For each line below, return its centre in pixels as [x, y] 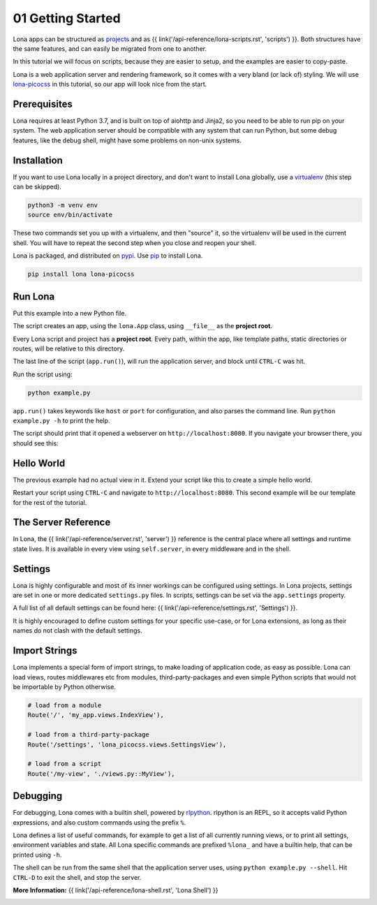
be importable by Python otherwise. [65, 686]
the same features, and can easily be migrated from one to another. [110, 48]
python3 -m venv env [62, 205]
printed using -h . [37, 855]
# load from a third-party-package [88, 735]
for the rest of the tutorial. [50, 502]
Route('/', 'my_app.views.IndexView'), [96, 715]
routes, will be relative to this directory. [69, 348]
